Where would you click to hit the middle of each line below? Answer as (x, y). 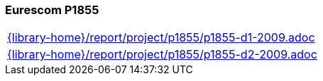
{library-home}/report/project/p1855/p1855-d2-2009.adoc (162, 55)
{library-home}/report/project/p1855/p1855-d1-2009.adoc (161, 38)
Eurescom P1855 (52, 10)
